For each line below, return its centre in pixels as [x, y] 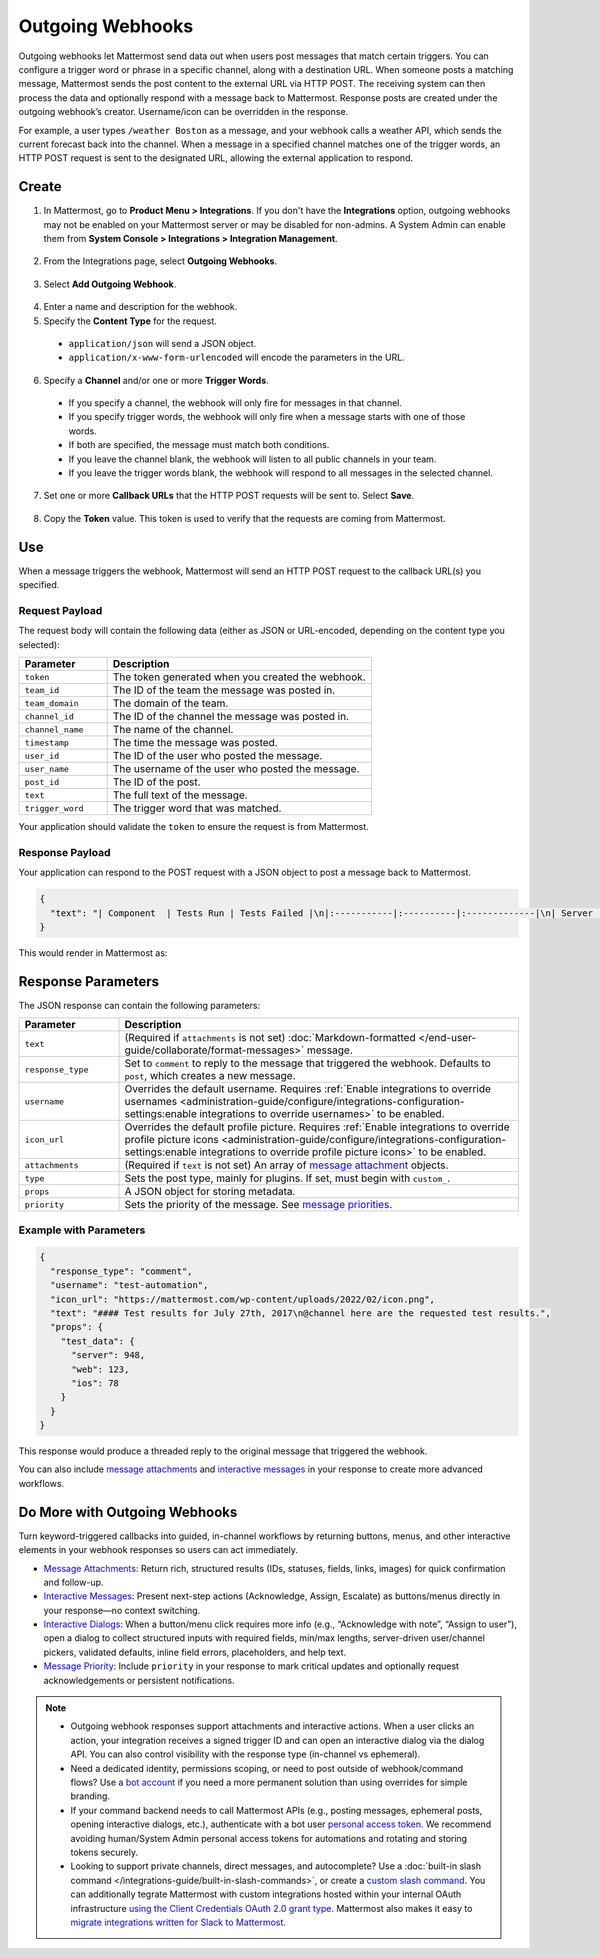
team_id [42, 690]
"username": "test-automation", [129, 1285]
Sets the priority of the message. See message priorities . [258, 1205]
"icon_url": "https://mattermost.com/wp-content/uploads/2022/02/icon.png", [242, 1299]
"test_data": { [97, 1341]
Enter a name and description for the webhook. [140, 307]
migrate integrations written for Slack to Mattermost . [178, 1922]
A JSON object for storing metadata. [210, 1192]
